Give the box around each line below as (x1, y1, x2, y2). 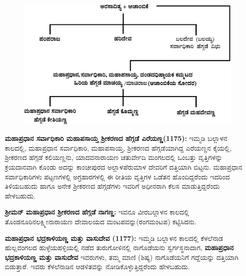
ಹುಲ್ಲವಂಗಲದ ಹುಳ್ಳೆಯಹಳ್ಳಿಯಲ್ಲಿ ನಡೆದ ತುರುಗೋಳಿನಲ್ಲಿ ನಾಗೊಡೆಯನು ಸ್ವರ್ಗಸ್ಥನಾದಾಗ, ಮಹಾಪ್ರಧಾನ (5, 242, 234, 253)
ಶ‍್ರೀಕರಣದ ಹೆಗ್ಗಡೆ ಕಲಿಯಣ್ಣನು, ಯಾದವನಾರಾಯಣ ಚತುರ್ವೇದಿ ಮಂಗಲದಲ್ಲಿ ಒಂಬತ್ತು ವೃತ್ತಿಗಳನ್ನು (5, 152, 223, 162)
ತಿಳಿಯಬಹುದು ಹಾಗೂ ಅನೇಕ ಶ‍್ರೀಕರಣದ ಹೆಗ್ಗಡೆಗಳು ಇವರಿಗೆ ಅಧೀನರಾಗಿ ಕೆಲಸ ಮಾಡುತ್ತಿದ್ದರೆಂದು (5, 181, 220, 191)
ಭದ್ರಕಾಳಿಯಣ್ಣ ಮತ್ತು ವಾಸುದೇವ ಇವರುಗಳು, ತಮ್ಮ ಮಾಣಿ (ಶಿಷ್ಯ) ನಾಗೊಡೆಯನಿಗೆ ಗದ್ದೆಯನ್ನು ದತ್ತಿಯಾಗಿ (5, 252, 239, 262)
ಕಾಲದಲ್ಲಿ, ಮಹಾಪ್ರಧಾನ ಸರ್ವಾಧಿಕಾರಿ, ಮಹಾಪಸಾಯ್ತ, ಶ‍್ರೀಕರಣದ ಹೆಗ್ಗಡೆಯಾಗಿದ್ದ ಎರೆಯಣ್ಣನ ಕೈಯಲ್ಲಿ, (5, 142, 232, 153)
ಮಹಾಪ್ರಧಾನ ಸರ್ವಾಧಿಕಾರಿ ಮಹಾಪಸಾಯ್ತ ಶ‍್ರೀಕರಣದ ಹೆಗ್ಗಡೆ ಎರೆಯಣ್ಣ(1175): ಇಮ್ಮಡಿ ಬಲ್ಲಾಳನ (5, 133, 227, 143)
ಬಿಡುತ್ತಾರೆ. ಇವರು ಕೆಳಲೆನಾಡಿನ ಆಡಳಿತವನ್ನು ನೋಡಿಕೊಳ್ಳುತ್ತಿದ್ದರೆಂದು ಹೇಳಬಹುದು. (5, 261, 190, 272)
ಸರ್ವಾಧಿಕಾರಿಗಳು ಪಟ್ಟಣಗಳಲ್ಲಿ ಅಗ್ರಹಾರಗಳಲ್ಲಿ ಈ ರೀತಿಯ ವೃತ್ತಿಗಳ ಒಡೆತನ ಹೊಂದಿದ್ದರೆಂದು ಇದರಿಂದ (5, 171, 230, 181)
